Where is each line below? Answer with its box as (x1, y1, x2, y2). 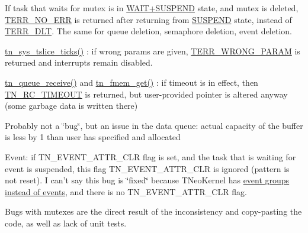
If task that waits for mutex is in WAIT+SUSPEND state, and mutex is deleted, (5, 2, 299, 14)
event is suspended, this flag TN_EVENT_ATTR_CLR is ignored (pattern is (5, 162, 290, 174)
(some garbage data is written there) (5, 99, 138, 112)
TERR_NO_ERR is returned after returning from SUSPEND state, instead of (5, 13, 292, 25)
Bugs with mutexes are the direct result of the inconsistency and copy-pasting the (5, 205, 302, 218)
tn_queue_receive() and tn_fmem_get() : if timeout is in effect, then (5, 76, 258, 88)
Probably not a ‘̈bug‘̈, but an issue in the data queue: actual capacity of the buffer (5, 119, 303, 131)
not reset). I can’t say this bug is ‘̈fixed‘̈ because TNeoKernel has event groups (5, 174, 290, 186)
